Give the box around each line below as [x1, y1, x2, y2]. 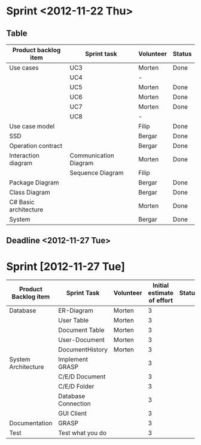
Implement [58, 356, 89, 364]
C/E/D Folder [58, 383, 95, 391]
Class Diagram [9, 188, 50, 196]
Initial [152, 281, 169, 289]
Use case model [9, 122, 55, 130]
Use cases [9, 64, 39, 71]
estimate [148, 289, 174, 297]
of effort [148, 296, 173, 304]
